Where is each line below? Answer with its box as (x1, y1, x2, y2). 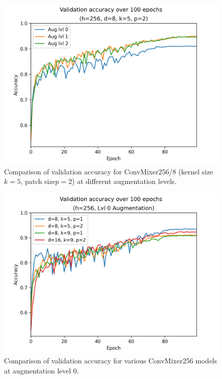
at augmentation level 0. (4, 365, 79, 375)
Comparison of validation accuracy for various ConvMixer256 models (4, 355, 217, 366)
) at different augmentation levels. (72, 176, 177, 186)
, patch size (20, 176, 55, 186)
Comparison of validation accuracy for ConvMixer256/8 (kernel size (4, 166, 213, 176)
